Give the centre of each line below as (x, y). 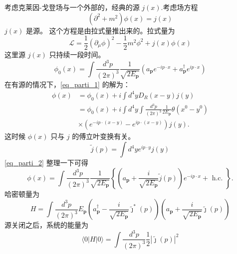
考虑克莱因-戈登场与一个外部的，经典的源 (72, 7)
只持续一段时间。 (77, 55)
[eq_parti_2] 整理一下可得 (46, 163)
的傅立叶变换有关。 (104, 136)
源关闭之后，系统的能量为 (46, 225)
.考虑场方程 (179, 7)
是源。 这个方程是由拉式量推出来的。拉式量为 (100, 30)
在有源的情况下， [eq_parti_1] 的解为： (67, 84)
